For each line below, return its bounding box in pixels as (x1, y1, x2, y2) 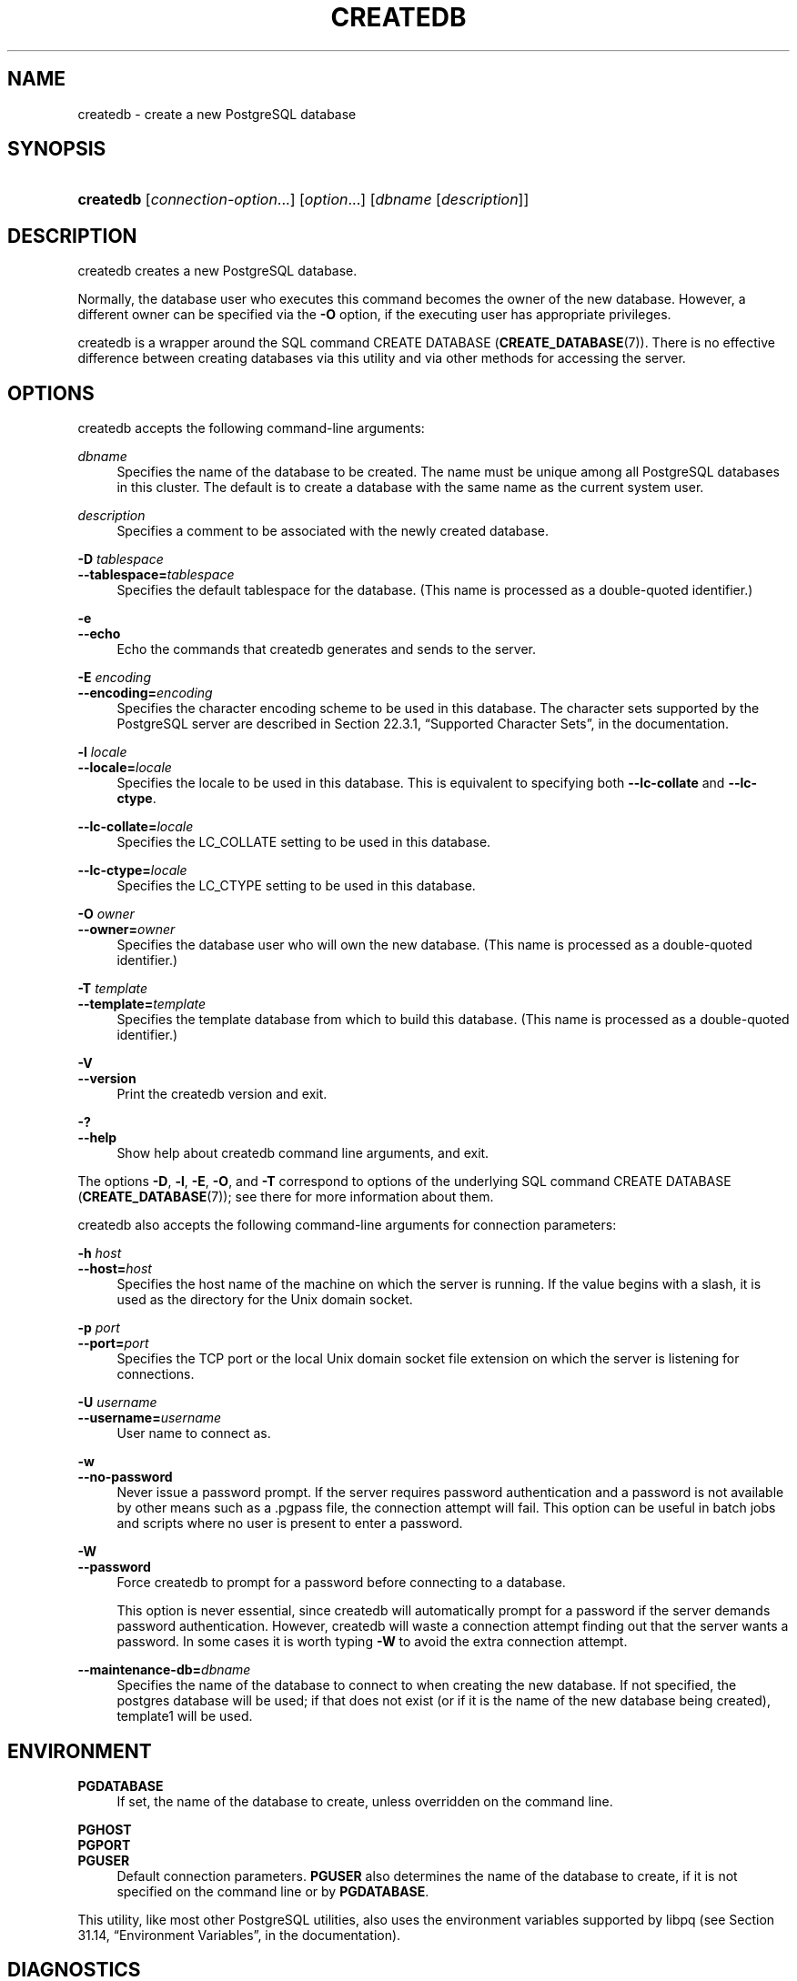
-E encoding (77, 669, 151, 686)
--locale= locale (77, 759, 172, 776)
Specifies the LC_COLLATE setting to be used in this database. (116, 834, 491, 850)
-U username (77, 1394, 157, 1411)
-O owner (77, 906, 135, 922)
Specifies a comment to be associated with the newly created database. (116, 523, 549, 539)
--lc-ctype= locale (77, 862, 187, 879)
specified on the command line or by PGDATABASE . (116, 1883, 429, 1899)
